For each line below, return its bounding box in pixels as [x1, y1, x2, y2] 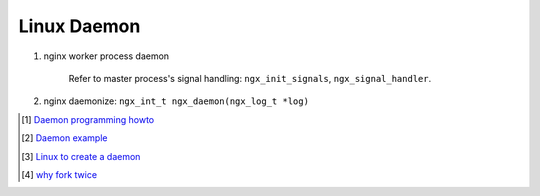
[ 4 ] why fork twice [21, 168, 98, 180]
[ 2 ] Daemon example [21, 132, 108, 144]
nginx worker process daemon [43, 50, 170, 62]
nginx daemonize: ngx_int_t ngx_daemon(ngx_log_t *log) [43, 95, 310, 107]
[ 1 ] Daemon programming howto [21, 113, 155, 125]
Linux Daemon [18, 15, 141, 37]
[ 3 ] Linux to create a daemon [21, 150, 141, 162]
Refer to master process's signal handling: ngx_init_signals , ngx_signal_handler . [68, 72, 432, 84]
